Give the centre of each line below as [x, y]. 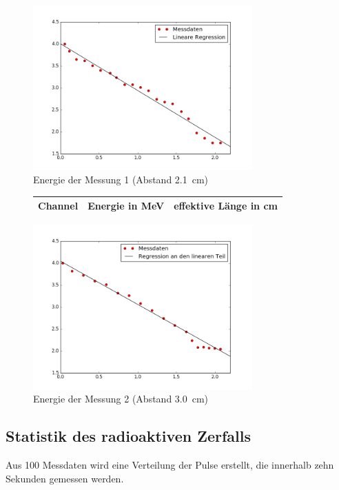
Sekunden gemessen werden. [65, 478]
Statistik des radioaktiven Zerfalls [128, 436]
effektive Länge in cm [226, 206]
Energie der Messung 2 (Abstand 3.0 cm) [121, 399]
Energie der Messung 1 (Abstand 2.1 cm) [121, 180]
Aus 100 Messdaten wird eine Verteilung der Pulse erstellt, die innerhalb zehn [170, 465]
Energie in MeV [126, 206]
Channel [58, 206]
